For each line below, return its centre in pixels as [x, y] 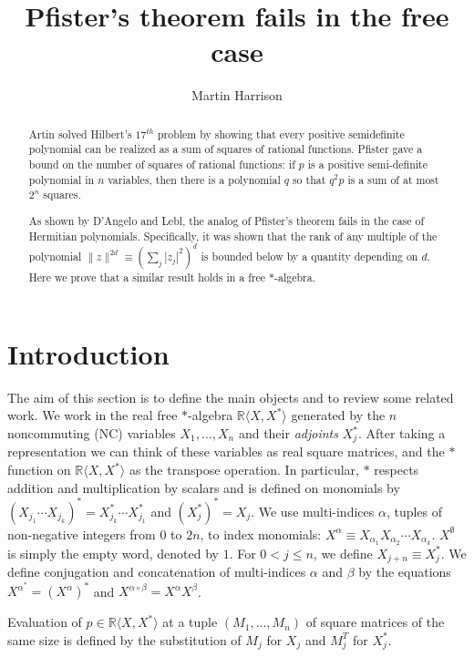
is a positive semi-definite [368, 164]
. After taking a [402, 433]
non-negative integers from [82, 534]
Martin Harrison [237, 95]
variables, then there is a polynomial [194, 179]
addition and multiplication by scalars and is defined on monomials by [204, 487]
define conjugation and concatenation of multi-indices [157, 572]
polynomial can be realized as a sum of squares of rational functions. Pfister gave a [226, 149]
